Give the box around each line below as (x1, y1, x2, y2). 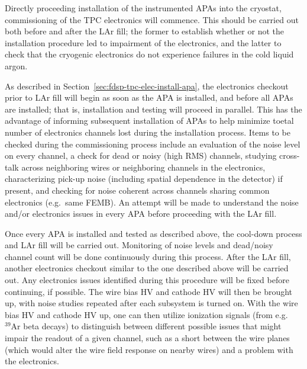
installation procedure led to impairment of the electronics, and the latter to (5, 36, 282, 49)
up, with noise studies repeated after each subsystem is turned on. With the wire (5, 297, 298, 309)
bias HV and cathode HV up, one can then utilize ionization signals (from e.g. (5, 308, 288, 320)
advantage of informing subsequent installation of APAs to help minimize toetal (5, 114, 294, 127)
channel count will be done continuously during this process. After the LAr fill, (5, 250, 291, 262)
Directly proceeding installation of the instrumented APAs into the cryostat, (5, 2, 282, 14)
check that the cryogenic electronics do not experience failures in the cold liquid (5, 48, 294, 60)
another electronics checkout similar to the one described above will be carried (5, 262, 289, 274)
